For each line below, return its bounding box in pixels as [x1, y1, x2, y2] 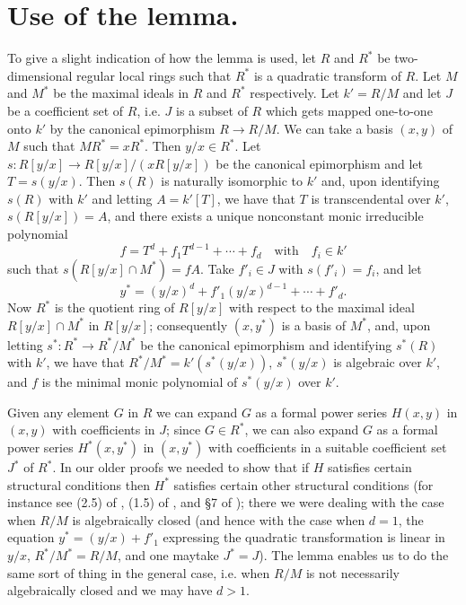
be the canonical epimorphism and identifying [140, 335, 392, 354]
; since [166, 420, 201, 439]
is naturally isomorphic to [161, 171, 303, 190]
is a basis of [281, 315, 347, 334]
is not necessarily [305, 563, 400, 582]
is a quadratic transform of [253, 66, 401, 84]
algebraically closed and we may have [7, 581, 213, 600]
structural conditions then [7, 475, 150, 494]
